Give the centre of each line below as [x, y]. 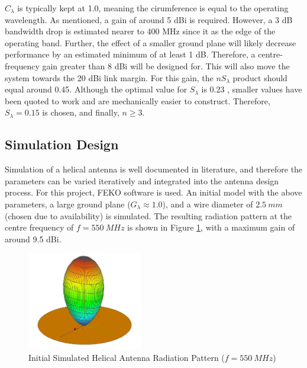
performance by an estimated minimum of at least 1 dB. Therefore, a [130, 54]
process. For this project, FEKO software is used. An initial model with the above [153, 192]
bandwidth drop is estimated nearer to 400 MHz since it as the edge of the [140, 31]
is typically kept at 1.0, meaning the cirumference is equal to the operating [153, 8]
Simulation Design [62, 144]
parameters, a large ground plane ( [68, 204]
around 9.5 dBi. [33, 239]
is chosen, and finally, [81, 112]
